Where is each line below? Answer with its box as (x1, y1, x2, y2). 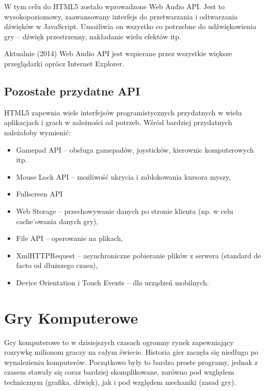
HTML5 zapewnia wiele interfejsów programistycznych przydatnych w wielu (4, 107, 242, 117)
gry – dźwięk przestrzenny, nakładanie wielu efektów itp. (4, 31, 181, 41)
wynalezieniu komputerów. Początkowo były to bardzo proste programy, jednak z (4, 356, 258, 367)
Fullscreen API (16, 188, 63, 199)
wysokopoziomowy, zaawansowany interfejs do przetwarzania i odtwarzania (4, 11, 238, 21)
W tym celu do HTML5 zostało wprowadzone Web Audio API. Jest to (4, 1, 225, 11)
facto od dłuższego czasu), (16, 260, 98, 271)
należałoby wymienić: (4, 127, 71, 137)
